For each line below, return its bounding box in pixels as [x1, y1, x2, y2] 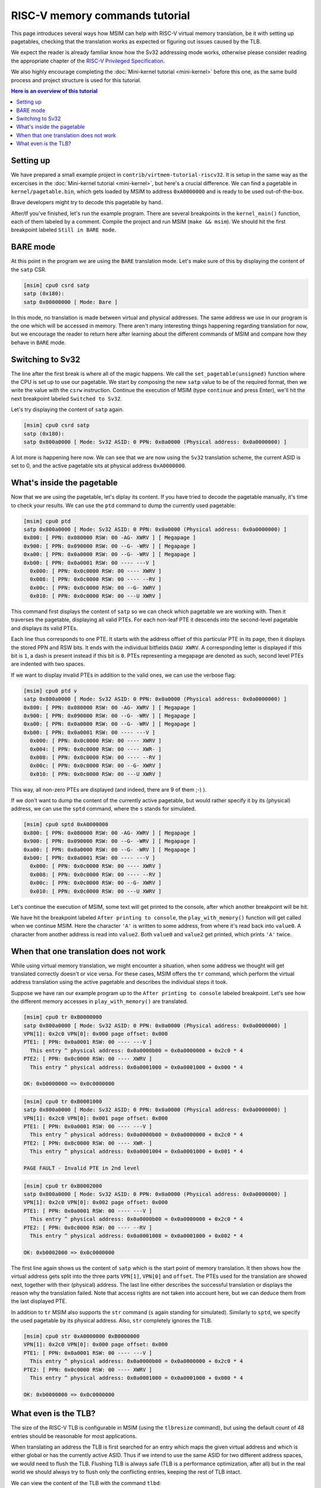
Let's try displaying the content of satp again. [11, 406, 124, 413]
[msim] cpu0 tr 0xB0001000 [23, 1098, 102, 1105]
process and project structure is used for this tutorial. [11, 76, 141, 83]
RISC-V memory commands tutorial [11, 9, 190, 22]
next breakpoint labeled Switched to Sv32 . [11, 395, 122, 402]
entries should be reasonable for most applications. [11, 1432, 137, 1440]
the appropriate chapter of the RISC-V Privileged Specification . [11, 57, 165, 64]
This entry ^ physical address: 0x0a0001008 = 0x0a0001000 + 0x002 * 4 [30, 1232, 243, 1239]
